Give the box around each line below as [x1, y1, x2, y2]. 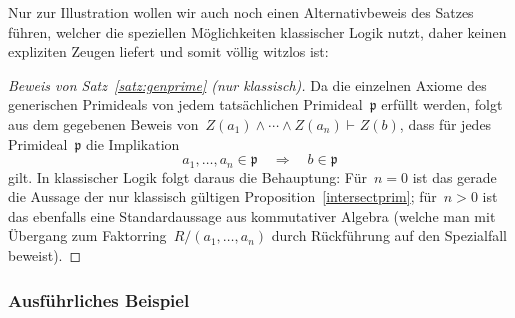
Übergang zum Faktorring [8, 225, 167, 246]
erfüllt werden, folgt [381, 94, 503, 115]
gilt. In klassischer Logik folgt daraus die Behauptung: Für [8, 166, 367, 187]
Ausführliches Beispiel [8, 287, 190, 312]
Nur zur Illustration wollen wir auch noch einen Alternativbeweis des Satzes [8, 2, 474, 22]
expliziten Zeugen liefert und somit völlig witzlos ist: [8, 41, 329, 62]
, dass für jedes [399, 113, 492, 134]
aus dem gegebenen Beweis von [8, 113, 199, 134]
